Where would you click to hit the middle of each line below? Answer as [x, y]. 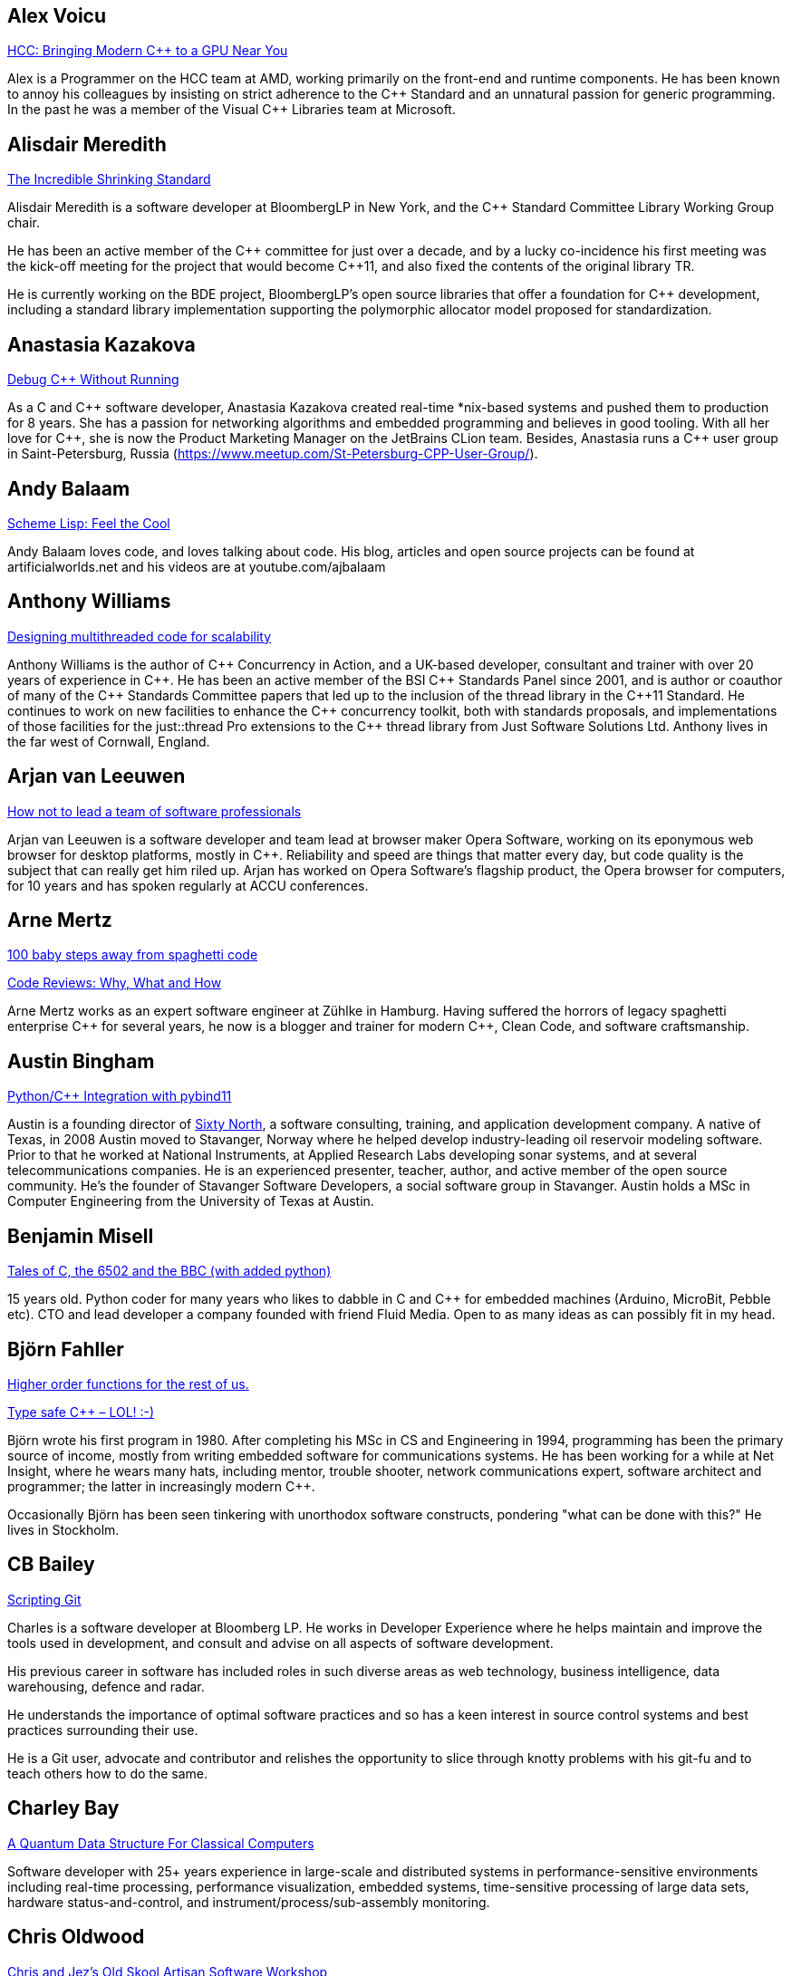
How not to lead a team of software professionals [155, 811]
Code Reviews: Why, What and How [115, 983]
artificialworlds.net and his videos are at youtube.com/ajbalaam [197, 566]
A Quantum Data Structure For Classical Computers [161, 1843]
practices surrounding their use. [103, 1730]
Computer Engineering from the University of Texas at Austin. [191, 1201]
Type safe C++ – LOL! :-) [81, 1412]
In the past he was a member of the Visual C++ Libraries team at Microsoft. [232, 110]
